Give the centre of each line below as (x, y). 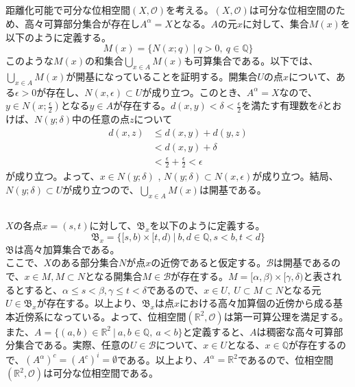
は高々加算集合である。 (67, 249)
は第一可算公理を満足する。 (286, 316)
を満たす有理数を (280, 105)
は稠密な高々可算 (295, 331)
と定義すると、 (216, 331)
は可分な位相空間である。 (101, 373)
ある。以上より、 (165, 359)
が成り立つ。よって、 (53, 176)
